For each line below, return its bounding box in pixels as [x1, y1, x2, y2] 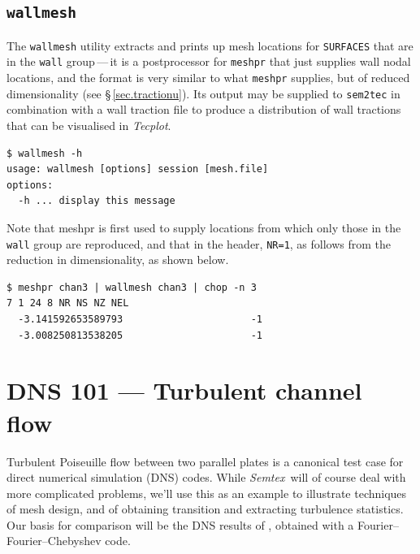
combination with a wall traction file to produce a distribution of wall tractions [6, 101, 401, 118]
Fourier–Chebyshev [6, 532, 102, 549]
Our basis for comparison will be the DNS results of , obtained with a [6, 516, 354, 533]
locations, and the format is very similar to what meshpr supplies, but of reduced [6, 69, 410, 86]
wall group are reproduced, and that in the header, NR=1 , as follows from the [6, 235, 392, 252]
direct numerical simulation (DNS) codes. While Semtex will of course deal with [6, 469, 406, 486]
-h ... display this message [18, 195, 175, 207]
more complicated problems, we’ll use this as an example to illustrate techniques [6, 484, 407, 501]
